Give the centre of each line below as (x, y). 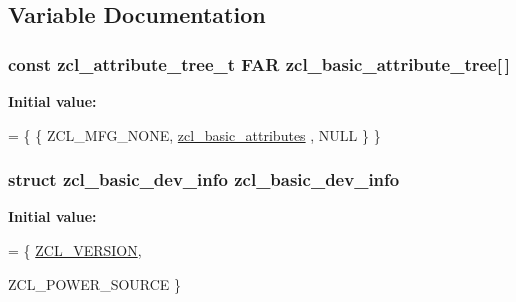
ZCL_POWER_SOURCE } (95, 283)
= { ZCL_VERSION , (75, 250)
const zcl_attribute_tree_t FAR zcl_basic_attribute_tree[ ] (259, 63)
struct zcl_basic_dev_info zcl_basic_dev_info (204, 179)
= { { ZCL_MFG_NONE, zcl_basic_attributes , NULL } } (194, 134)
